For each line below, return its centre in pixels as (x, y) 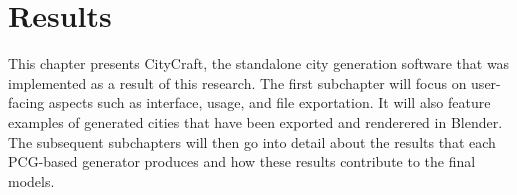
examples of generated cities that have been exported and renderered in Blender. (255, 121)
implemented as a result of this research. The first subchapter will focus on (237, 82)
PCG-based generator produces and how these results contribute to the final (242, 161)
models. (31, 180)
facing (26, 102)
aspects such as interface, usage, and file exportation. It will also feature (269, 102)
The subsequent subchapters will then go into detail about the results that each (252, 141)
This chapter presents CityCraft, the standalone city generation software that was (259, 63)
